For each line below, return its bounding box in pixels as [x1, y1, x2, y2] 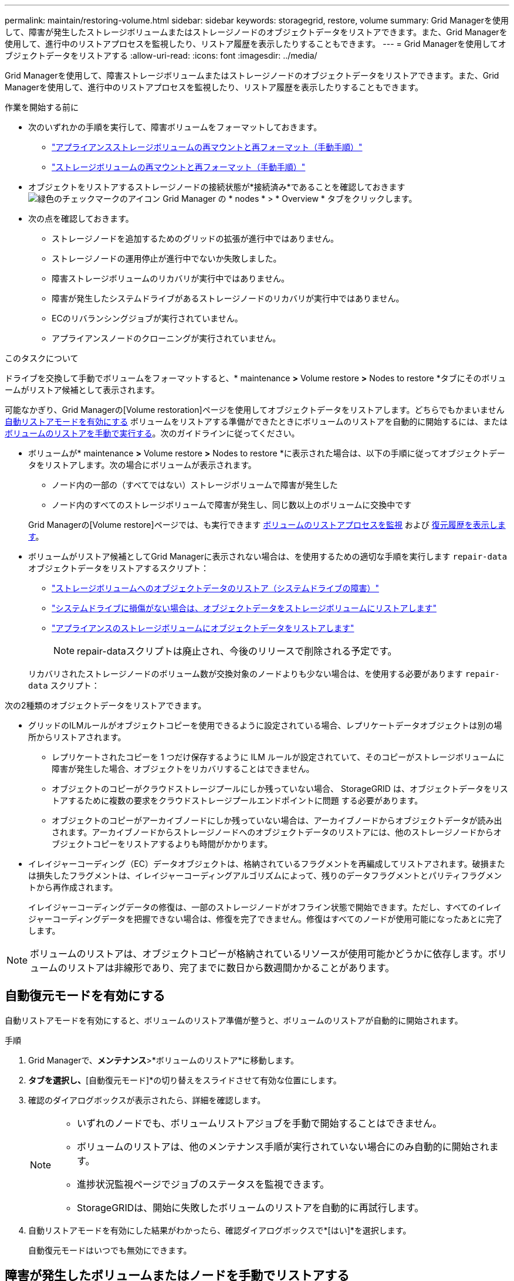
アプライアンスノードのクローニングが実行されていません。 [52, 333, 281, 343]
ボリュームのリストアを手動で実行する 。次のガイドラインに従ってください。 [5, 428, 300, 438]
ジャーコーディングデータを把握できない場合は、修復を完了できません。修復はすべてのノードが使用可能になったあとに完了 [28, 914, 503, 924]
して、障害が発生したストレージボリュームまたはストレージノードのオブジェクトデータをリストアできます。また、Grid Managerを [5, 27, 508, 37]
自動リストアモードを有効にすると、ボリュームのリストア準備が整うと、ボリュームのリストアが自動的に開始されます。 [5, 1015, 463, 1025]
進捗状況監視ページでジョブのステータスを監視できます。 [77, 1178, 330, 1190]
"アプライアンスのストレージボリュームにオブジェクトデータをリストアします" [52, 623, 354, 633]
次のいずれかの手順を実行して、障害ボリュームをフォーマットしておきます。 [28, 122, 322, 132]
